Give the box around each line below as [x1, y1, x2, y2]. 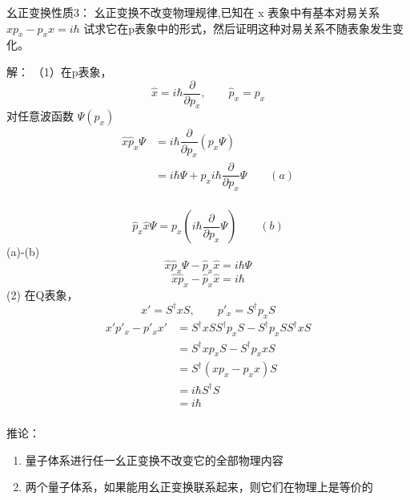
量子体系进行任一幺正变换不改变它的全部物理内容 [25, 451, 283, 468]
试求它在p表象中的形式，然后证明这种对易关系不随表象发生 [83, 19, 393, 36]
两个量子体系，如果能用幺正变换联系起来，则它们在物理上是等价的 [25, 478, 373, 495]
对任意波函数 [6, 108, 74, 124]
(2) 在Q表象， [6, 286, 78, 303]
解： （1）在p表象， [6, 63, 112, 79]
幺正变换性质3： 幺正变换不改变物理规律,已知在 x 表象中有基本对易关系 [6, 4, 380, 20]
